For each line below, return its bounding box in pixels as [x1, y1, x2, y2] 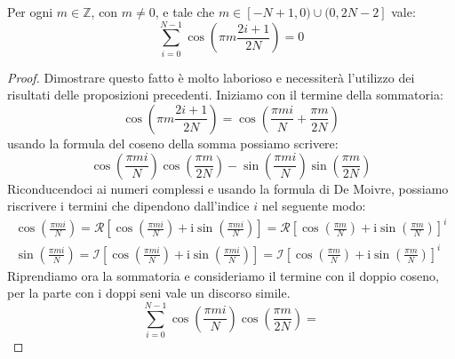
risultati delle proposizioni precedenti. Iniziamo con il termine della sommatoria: [7, 85, 443, 104]
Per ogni [7, 3, 53, 20]
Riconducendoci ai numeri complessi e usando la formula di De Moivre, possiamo [7, 179, 449, 197]
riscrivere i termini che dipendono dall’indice [7, 196, 250, 215]
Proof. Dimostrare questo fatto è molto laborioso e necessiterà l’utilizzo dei [7, 68, 415, 86]
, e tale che [155, 3, 215, 20]
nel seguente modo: [261, 196, 366, 215]
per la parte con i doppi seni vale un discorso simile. [7, 283, 291, 302]
